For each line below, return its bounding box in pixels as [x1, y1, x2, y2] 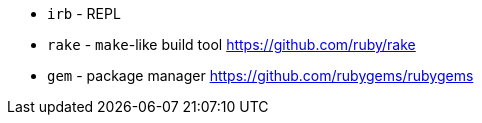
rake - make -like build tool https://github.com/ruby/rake [47, 36, 416, 53]
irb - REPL [47, 5, 121, 22]
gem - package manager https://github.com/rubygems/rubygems [47, 67, 474, 84]
